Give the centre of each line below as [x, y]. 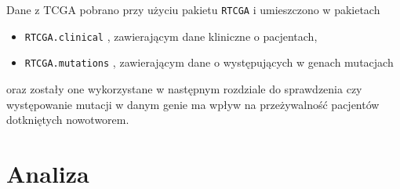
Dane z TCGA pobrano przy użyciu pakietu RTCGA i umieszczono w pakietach [193, 9]
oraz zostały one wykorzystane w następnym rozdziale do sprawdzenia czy [184, 88]
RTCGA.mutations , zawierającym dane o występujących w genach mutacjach [209, 62]
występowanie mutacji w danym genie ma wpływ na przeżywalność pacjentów [193, 104]
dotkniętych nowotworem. [68, 120]
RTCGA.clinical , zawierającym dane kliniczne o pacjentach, [171, 36]
